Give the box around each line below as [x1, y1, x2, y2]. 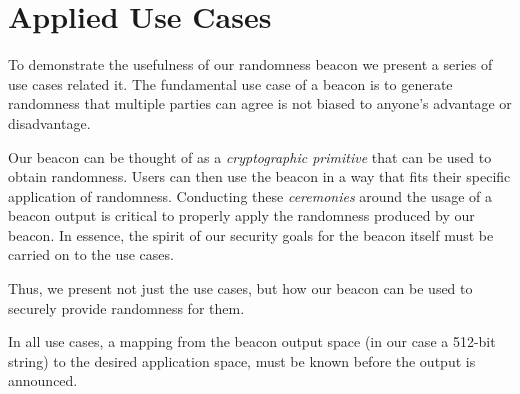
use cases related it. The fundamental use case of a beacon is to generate [8, 73, 453, 94]
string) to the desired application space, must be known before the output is [8, 350, 476, 371]
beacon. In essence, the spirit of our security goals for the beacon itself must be [8, 224, 494, 245]
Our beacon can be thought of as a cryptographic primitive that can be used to [8, 146, 492, 167]
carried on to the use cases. [8, 244, 174, 265]
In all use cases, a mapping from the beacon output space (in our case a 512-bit [8, 331, 496, 352]
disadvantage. [8, 112, 91, 133]
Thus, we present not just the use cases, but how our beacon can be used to [8, 278, 473, 299]
